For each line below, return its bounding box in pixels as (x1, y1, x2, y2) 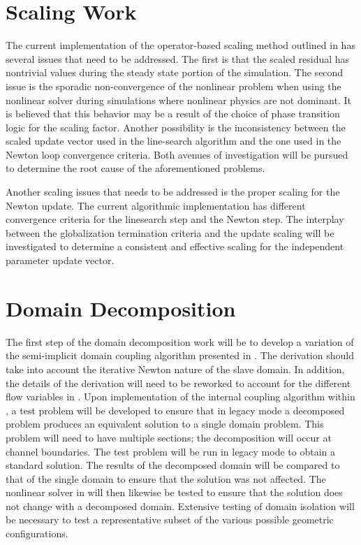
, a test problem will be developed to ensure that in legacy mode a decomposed (6, 402, 345, 417)
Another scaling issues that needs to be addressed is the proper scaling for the (6, 184, 340, 199)
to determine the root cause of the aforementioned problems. (6, 161, 265, 175)
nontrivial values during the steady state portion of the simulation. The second (6, 65, 344, 80)
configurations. (6, 526, 68, 541)
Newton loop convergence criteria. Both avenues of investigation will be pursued (6, 147, 348, 161)
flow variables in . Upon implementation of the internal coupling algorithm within (6, 389, 355, 404)
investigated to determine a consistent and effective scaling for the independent (6, 239, 344, 254)
